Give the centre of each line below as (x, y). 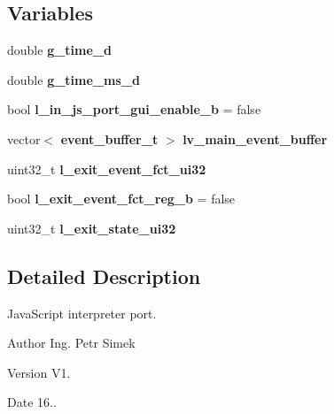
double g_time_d (59, 50)
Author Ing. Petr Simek (71, 343)
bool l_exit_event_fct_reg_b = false (121, 199)
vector (24, 138)
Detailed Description (104, 276)
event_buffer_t (109, 138)
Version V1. (39, 372)
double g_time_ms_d (74, 79)
